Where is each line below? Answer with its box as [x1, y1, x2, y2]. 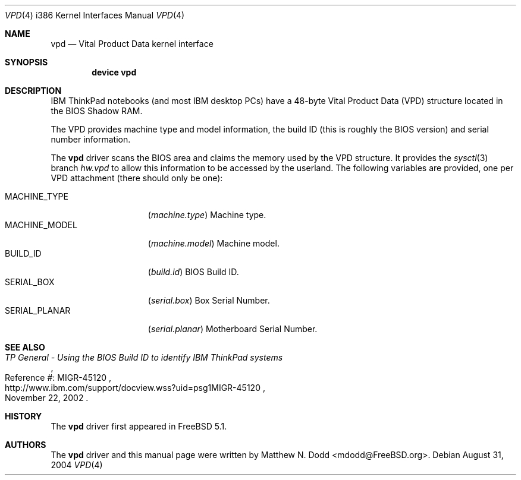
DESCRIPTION [5, 86, 62, 96]
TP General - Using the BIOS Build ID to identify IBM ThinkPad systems [5, 352, 283, 362]
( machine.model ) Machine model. [147, 238, 280, 248]
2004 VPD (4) [51, 460, 103, 470]
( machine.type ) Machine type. [147, 210, 266, 220]
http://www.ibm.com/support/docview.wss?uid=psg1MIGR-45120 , [5, 383, 265, 393]
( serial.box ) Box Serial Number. [147, 295, 270, 305]
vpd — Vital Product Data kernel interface [51, 39, 214, 49]
